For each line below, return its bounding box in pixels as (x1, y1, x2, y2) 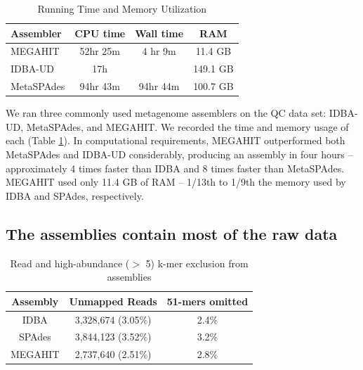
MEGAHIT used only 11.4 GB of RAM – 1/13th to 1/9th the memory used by (6, 174, 346, 189)
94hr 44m (138, 79, 180, 94)
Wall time (135, 25, 184, 40)
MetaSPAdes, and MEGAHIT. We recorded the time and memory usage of (26, 119, 349, 134)
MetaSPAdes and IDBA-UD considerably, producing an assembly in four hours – (6, 147, 353, 161)
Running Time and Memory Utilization (37, 1, 207, 15)
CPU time (74, 25, 126, 40)
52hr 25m (79, 44, 121, 58)
